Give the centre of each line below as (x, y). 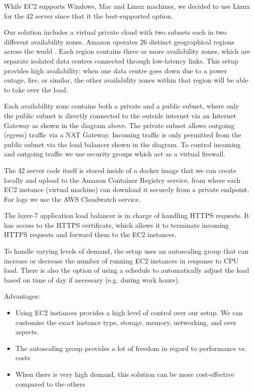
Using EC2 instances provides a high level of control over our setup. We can (129, 313)
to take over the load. (36, 89)
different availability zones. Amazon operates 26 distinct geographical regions (119, 41)
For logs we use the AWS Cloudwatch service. (72, 199)
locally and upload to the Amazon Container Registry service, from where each (122, 180)
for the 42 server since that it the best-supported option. (89, 15)
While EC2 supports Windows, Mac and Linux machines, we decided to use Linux (127, 6)
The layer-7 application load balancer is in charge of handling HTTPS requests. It (127, 215)
